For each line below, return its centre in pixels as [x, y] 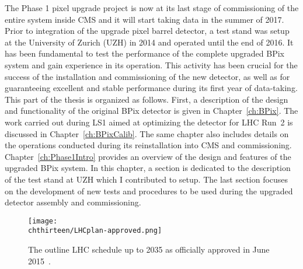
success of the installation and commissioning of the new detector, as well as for [147, 76]
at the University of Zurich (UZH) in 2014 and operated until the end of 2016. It [149, 42]
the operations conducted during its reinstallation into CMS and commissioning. [148, 145]
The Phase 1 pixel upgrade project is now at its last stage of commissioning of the [152, 8]
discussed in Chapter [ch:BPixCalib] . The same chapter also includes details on [147, 133]
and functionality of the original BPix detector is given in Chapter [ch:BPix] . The [151, 111]
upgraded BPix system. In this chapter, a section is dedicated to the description [148, 168]
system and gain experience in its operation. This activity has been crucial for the [151, 64]
